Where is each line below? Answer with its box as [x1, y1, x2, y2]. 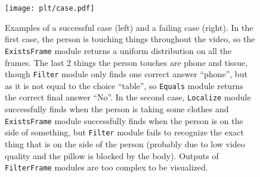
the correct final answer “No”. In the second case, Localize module [5, 91, 251, 103]
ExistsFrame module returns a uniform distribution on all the [5, 44, 232, 56]
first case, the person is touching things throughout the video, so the [5, 33, 255, 45]
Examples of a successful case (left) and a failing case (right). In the [5, 21, 253, 33]
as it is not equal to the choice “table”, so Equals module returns [5, 79, 243, 91]
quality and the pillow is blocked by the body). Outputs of [5, 149, 219, 162]
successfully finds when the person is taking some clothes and [5, 103, 229, 115]
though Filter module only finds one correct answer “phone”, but [5, 68, 247, 80]
